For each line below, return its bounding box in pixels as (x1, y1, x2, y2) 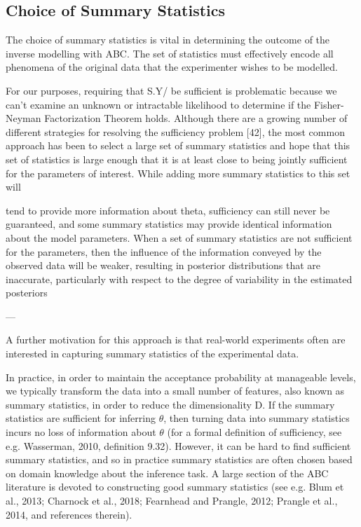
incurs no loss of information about (6, 425, 156, 439)
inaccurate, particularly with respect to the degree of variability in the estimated (6, 271, 353, 286)
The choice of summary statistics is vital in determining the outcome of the (6, 32, 330, 47)
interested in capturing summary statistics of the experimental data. (6, 346, 299, 361)
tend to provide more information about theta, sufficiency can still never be (6, 203, 330, 217)
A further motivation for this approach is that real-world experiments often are (6, 332, 346, 347)
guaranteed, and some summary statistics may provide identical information (6, 217, 332, 231)
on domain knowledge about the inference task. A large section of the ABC (6, 465, 329, 480)
